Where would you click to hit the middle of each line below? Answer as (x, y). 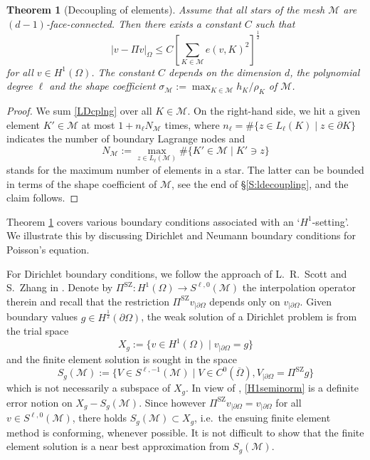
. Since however (173, 402)
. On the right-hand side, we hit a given (274, 110)
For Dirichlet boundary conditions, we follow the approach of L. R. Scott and (177, 273)
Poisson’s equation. (48, 249)
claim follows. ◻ (43, 198)
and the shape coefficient (102, 86)
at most (98, 124)
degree (20, 86)
